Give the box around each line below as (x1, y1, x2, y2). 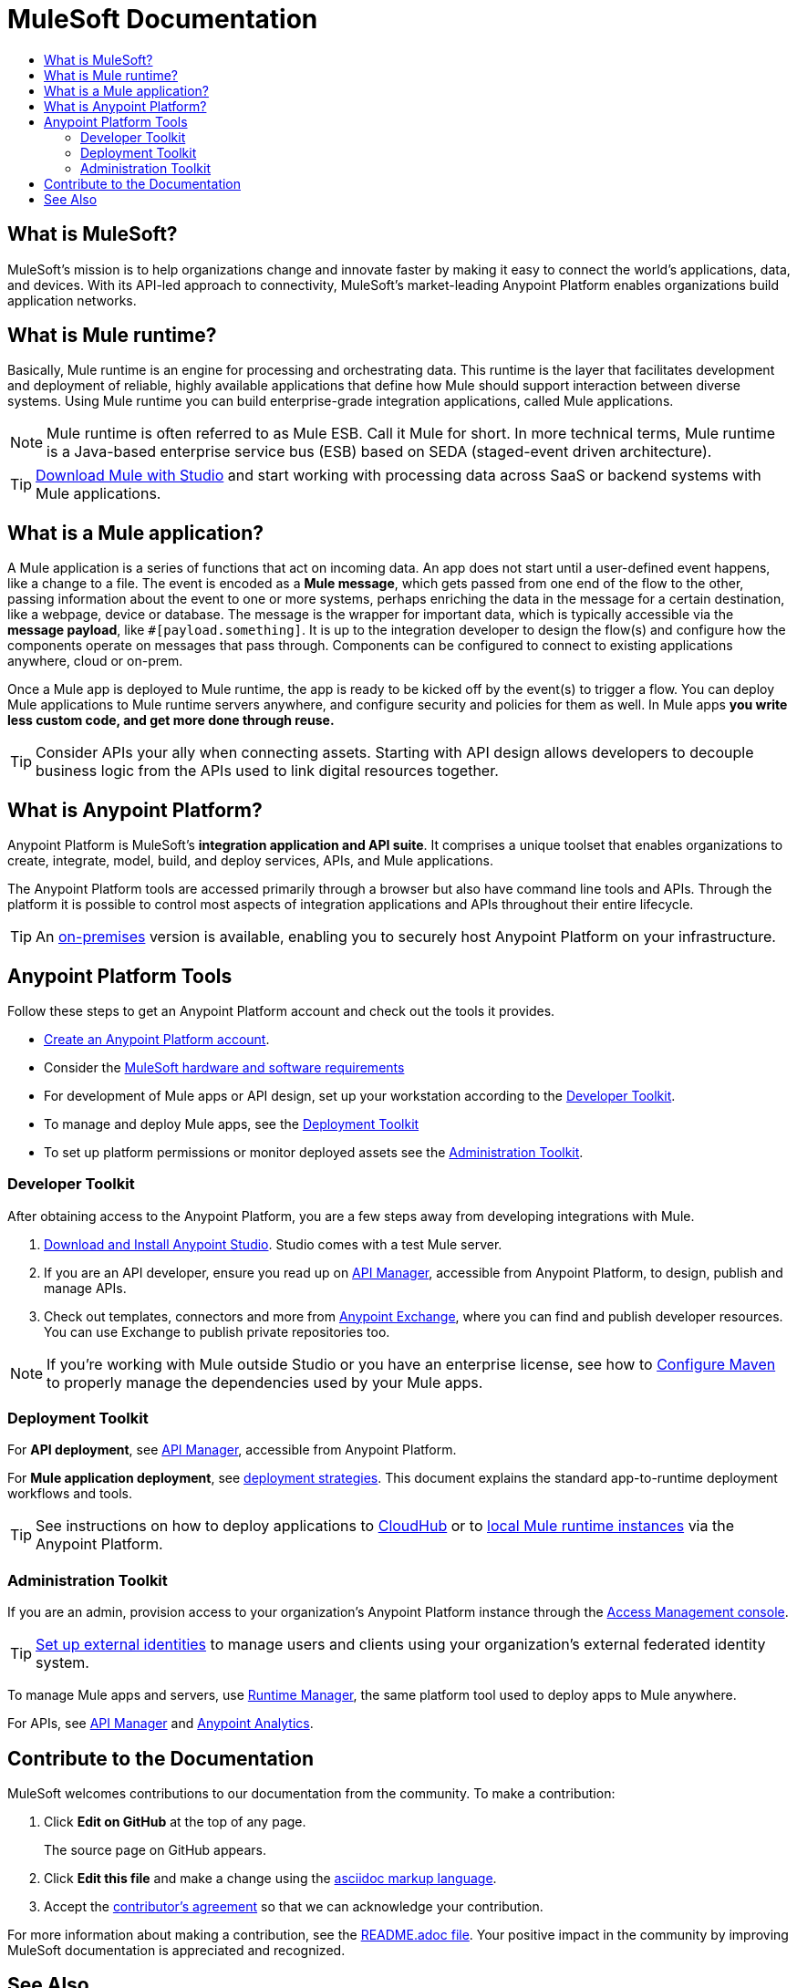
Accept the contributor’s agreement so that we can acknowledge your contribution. (44, 1899, 543, 1915)
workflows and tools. (7, 1486, 132, 1502)
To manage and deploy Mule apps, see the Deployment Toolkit (44, 1115, 419, 1132)
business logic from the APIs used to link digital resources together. (36, 761, 499, 781)
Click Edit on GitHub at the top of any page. (44, 1814, 306, 1830)
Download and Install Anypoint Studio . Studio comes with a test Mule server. (44, 1236, 502, 1252)
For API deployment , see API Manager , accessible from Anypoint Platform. (7, 1442, 457, 1458)
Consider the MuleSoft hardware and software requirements (44, 1059, 405, 1075)
